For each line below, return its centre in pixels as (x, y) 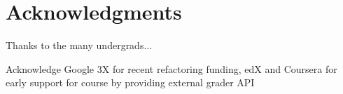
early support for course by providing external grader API (130, 82)
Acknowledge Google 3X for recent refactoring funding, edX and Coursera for (171, 68)
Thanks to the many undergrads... (79, 45)
